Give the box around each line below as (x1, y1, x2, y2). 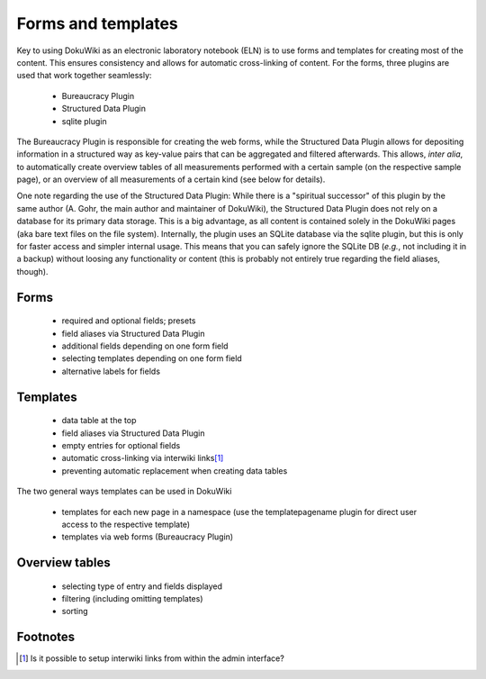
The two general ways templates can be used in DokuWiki (16, 486, 232, 497)
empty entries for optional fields (61, 439, 181, 450)
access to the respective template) (61, 519, 191, 530)
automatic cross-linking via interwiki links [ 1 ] (61, 453, 224, 464)
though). (16, 266, 49, 276)
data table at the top (61, 415, 137, 426)
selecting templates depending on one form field (61, 353, 242, 364)
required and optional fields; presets (61, 315, 196, 326)
